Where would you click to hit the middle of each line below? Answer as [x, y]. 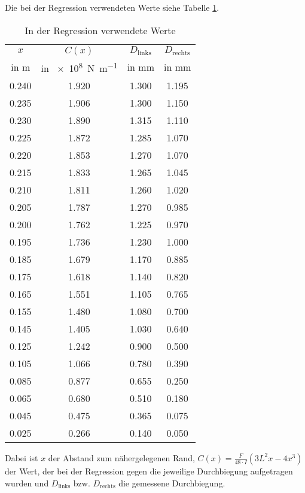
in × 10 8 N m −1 [79, 67]
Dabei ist [22, 457]
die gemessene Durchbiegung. [172, 483]
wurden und [27, 483]
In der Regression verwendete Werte [100, 30]
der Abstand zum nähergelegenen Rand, [121, 457]
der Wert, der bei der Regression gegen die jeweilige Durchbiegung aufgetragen [149, 471]
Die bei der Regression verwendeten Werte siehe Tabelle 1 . [112, 7]
